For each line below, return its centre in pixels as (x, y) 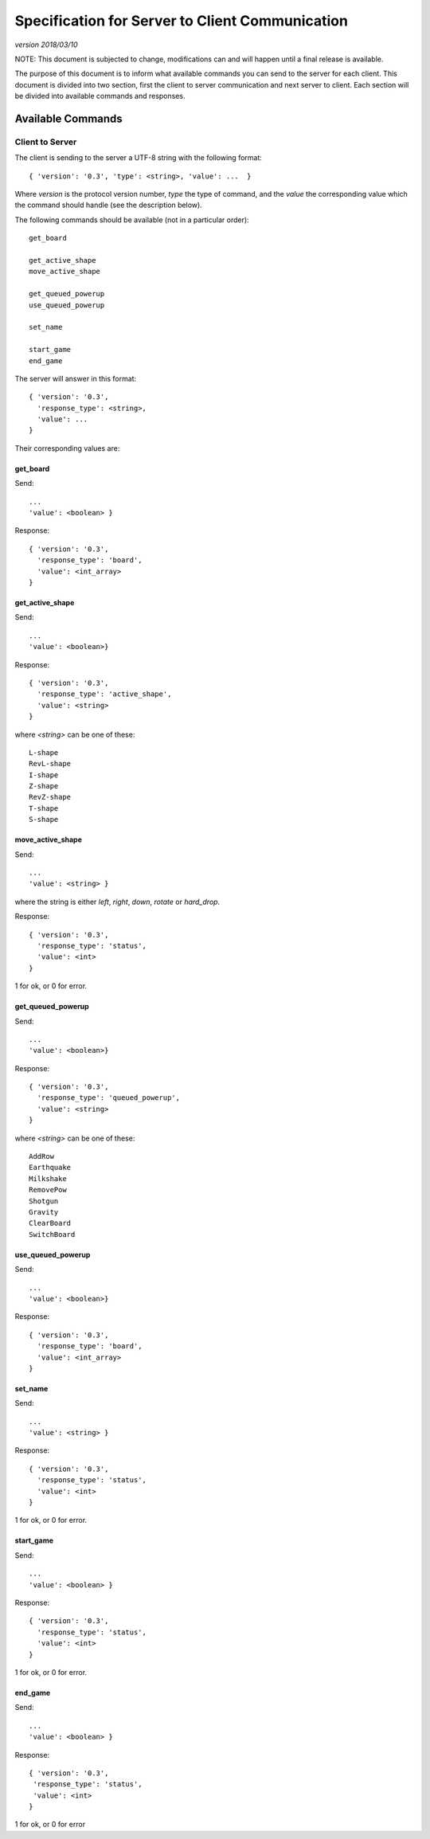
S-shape (44, 820)
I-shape (44, 775)
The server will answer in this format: (76, 378)
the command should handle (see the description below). (108, 205)
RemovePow (48, 1190)
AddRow (42, 1156)
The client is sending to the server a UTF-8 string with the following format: (139, 158)
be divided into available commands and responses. (100, 96)
